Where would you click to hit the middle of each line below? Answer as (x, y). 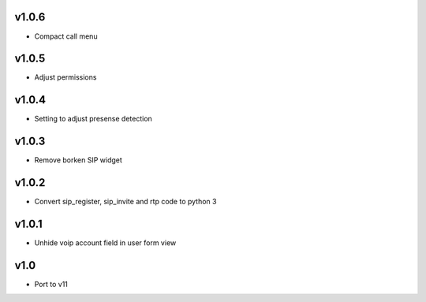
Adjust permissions (65, 77)
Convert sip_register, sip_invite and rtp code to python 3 (125, 202)
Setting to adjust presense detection (93, 119)
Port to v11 (51, 284)
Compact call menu (66, 36)
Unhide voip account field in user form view (105, 243)
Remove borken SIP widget (78, 160)
